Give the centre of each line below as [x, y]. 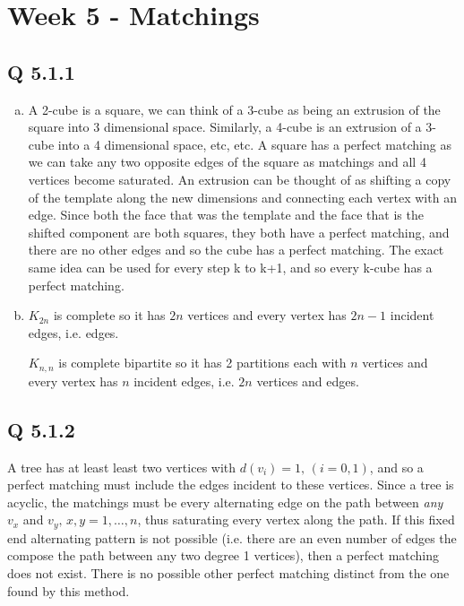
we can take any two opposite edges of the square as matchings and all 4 [227, 162]
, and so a [396, 467]
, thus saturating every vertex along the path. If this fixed [296, 519]
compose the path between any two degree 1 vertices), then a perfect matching [223, 555]
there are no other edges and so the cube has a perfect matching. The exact [236, 250]
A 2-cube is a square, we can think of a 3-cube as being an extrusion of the [234, 109]
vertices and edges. [308, 381]
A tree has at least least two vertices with [122, 467]
